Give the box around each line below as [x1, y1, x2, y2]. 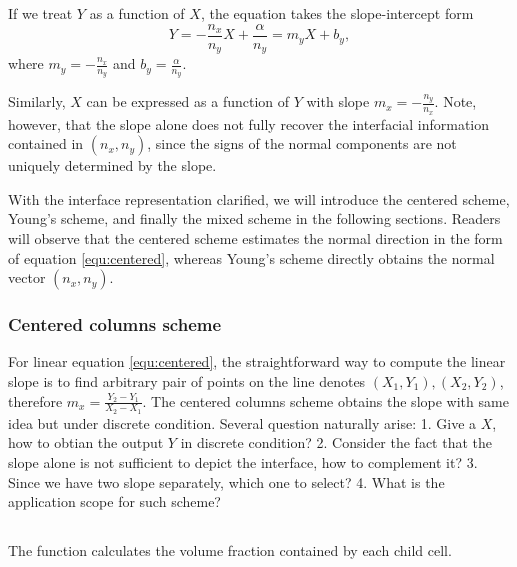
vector [8, 267, 46, 288]
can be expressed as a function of [86, 91, 290, 112]
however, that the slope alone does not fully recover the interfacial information [8, 113, 490, 134]
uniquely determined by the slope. [8, 155, 217, 176]
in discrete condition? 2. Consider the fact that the [180, 432, 493, 453]
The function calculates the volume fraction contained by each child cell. [8, 540, 452, 561]
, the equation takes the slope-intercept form [200, 3, 474, 23]
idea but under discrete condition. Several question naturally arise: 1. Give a [8, 412, 477, 433]
